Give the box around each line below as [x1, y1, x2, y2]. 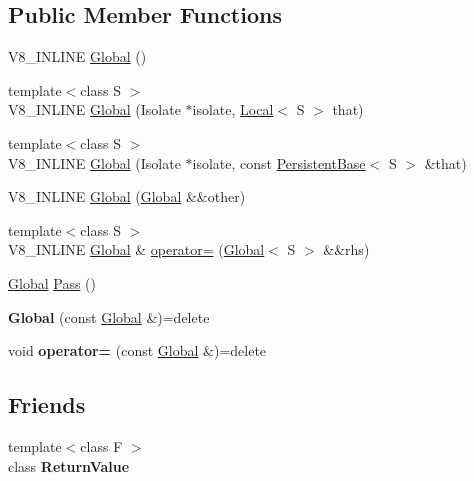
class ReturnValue [8, 455, 130, 476]
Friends [8, 389, 86, 420]
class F [80, 435, 123, 456]
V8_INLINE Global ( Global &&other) [8, 186, 246, 207]
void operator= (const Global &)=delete [8, 340, 267, 361]
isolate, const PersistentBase [192, 152, 366, 173]
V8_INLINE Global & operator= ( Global [8, 239, 265, 260]
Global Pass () [8, 272, 96, 293]
